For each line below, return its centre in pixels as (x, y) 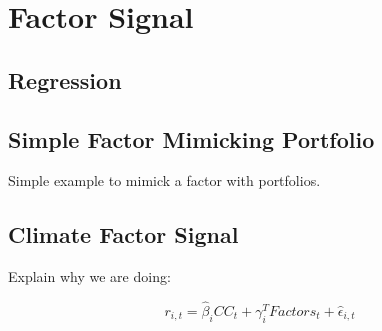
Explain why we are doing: (89, 276)
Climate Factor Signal (123, 234)
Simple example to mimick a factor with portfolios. (164, 180)
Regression (65, 79)
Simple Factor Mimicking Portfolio (191, 138)
